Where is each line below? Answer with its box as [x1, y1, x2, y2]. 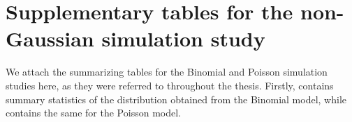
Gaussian [6, 24, 94, 53]
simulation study [101, 24, 265, 53]
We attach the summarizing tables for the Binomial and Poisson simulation [6, 64, 328, 79]
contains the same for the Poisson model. [6, 105, 181, 120]
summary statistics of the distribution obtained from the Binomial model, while [6, 91, 346, 106]
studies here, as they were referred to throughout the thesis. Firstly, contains [6, 78, 334, 92]
